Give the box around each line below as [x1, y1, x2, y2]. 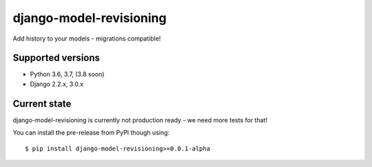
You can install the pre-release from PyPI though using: [12, 129, 170, 137]
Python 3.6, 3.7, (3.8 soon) [30, 70, 105, 78]
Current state [12, 98, 72, 109]
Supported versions [12, 52, 100, 64]
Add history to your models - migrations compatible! [12, 34, 161, 43]
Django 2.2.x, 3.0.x [30, 80, 84, 88]
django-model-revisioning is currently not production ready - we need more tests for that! [12, 115, 268, 124]
